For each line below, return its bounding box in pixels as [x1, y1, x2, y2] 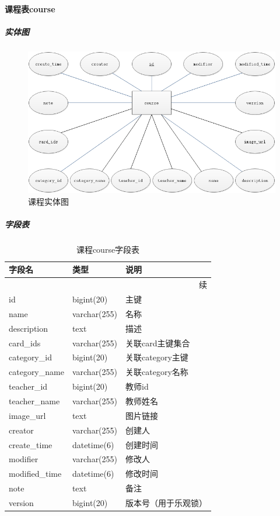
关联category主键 [125, 351, 188, 363]
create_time [9, 438, 52, 450]
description [9, 322, 48, 334]
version [9, 496, 34, 508]
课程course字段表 [76, 243, 140, 255]
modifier [9, 453, 38, 465]
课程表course [5, 2, 55, 15]
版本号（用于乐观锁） [125, 496, 208, 508]
